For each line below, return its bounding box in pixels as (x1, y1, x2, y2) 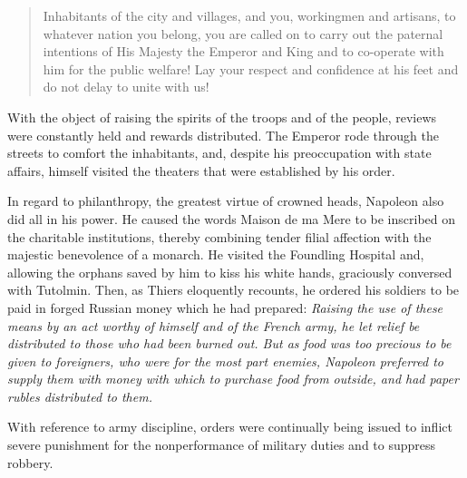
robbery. (7, 453, 54, 472)
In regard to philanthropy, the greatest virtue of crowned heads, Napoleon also (7, 191, 444, 210)
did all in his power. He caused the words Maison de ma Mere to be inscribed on (7, 209, 456, 228)
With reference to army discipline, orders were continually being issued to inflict (7, 417, 452, 436)
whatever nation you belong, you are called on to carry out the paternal (43, 24, 443, 43)
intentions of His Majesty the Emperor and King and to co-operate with (43, 42, 444, 61)
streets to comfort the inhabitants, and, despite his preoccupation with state (7, 143, 432, 162)
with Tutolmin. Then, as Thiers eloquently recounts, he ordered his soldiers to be (7, 280, 460, 299)
